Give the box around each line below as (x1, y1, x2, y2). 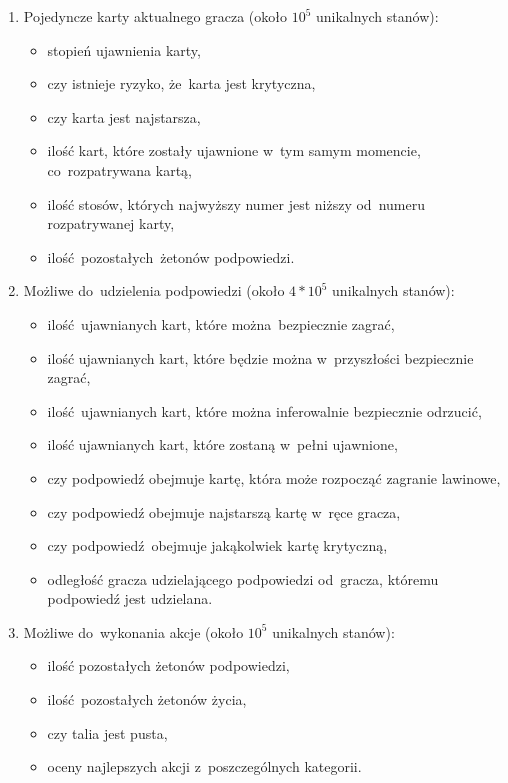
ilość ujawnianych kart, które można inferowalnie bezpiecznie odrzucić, (47, 400, 482, 421)
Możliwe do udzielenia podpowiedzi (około (23, 280, 285, 301)
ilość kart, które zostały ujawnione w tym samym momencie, (47, 140, 421, 161)
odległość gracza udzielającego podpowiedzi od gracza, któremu (47, 568, 439, 589)
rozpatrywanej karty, (47, 213, 175, 234)
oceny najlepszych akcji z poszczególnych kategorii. (47, 756, 362, 777)
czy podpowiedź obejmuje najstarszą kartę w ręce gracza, (47, 501, 401, 522)
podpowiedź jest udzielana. (47, 588, 213, 609)
